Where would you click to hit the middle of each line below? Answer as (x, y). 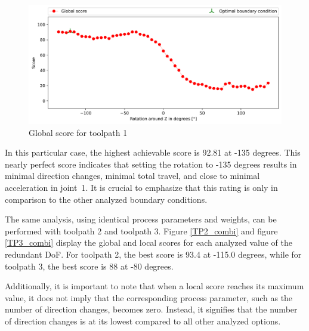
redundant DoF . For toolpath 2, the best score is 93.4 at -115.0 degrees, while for (153, 254)
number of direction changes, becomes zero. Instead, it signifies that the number (151, 309)
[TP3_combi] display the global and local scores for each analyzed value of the (149, 242)
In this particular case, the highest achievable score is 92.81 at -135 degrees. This (153, 152)
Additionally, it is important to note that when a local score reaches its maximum (154, 286)
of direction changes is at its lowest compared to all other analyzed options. (143, 321)
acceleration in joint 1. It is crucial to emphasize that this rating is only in (141, 187)
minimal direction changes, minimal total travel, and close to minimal (132, 176)
